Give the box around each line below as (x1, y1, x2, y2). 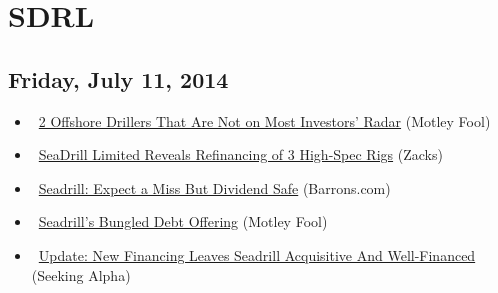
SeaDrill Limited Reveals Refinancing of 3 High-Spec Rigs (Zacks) (38, 144, 443, 165)
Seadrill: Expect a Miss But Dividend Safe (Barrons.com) (38, 177, 391, 198)
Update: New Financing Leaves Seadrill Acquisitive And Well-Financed (38, 244, 476, 265)
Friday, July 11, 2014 (8, 63, 229, 94)
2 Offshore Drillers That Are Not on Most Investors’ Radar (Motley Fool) (38, 110, 491, 131)
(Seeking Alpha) (31, 264, 131, 285)
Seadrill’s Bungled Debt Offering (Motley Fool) (38, 211, 328, 232)
